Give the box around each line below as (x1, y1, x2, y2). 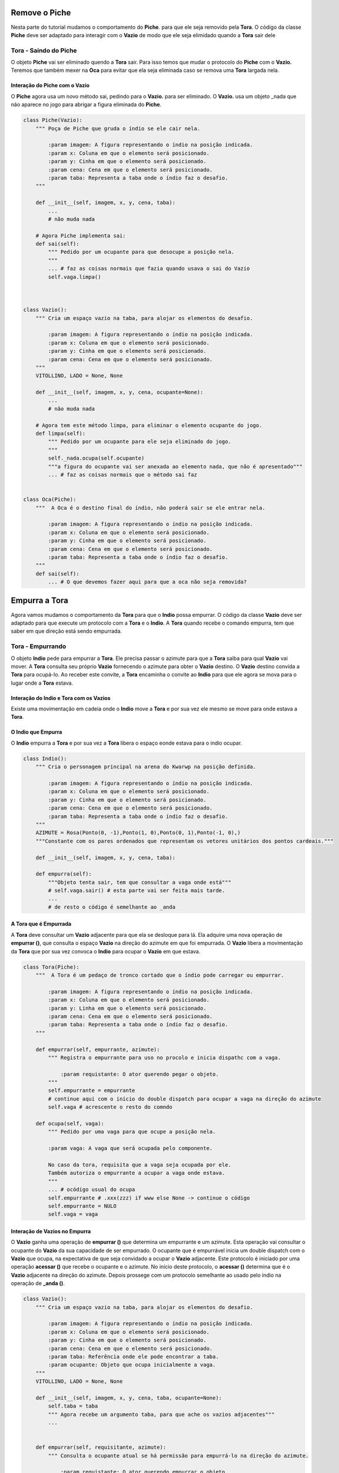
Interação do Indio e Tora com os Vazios (11, 694, 111, 701)
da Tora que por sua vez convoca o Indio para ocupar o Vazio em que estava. (11, 947, 201, 955)
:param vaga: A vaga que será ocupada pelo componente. (48, 1145, 213, 1152)
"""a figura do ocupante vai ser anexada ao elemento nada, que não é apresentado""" (48, 463, 303, 470)
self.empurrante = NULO (48, 1203, 117, 1209)
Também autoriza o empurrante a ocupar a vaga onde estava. (48, 1170, 225, 1177)
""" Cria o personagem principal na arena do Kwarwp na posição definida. (35, 764, 256, 770)
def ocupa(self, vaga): (35, 1120, 104, 1127)
